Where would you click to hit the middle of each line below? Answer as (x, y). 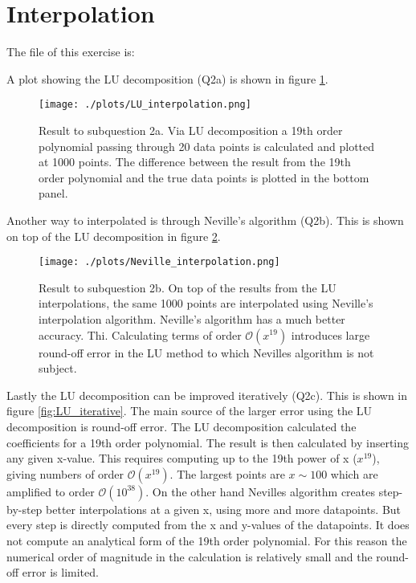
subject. (58, 368)
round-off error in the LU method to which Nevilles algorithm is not (206, 352)
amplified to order (51, 491)
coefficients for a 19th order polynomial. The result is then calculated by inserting (208, 442)
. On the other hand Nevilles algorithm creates (260, 491)
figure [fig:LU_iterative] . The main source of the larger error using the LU (190, 411)
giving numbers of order (65, 473)
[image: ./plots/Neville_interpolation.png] (159, 262)
